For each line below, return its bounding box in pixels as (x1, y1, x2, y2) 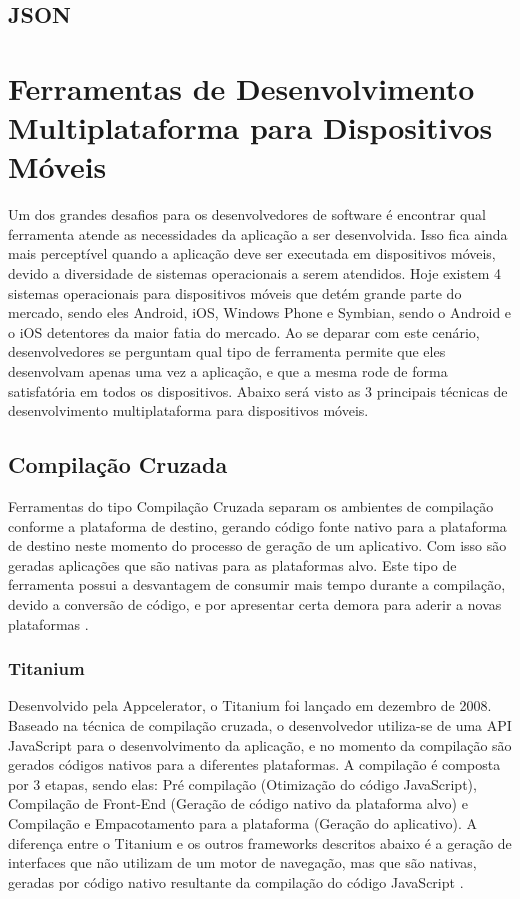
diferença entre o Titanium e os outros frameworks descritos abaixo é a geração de (8, 832, 512, 853)
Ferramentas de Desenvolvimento (8, 67, 475, 108)
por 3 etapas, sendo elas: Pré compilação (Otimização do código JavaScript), (8, 773, 477, 794)
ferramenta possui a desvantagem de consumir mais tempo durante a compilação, (8, 574, 506, 595)
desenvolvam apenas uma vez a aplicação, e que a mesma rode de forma (8, 361, 448, 382)
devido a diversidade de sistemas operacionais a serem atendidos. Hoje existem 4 (8, 263, 502, 284)
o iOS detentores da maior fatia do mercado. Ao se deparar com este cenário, (8, 321, 480, 342)
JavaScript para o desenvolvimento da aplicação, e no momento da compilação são (8, 734, 512, 755)
